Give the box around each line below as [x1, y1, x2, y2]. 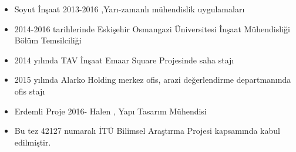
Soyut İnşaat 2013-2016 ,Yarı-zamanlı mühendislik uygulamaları [14, 3, 245, 15]
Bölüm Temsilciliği [14, 34, 82, 46]
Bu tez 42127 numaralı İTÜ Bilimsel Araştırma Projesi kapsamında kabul [14, 124, 280, 137]
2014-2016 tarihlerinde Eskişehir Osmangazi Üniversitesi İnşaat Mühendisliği [14, 22, 290, 35]
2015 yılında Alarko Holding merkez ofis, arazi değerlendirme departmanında [14, 73, 291, 86]
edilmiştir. [14, 136, 51, 148]
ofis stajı [14, 85, 45, 97]
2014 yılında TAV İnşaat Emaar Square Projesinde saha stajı [14, 53, 234, 66]
